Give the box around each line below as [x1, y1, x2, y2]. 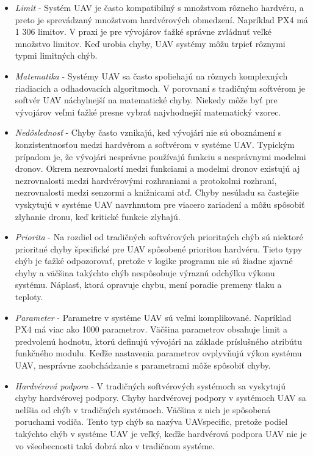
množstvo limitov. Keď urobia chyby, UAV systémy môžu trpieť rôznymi [15, 37, 286, 50]
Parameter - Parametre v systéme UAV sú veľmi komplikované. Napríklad [15, 311, 292, 323]
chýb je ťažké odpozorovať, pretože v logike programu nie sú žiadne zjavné [15, 254, 293, 267]
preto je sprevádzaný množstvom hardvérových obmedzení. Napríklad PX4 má [15, 13, 308, 26]
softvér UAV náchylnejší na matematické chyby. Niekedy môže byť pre [15, 94, 278, 106]
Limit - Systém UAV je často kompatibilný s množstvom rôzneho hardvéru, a [15, 1, 304, 13]
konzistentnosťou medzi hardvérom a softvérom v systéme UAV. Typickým [15, 138, 295, 150]
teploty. [15, 290, 43, 303]
